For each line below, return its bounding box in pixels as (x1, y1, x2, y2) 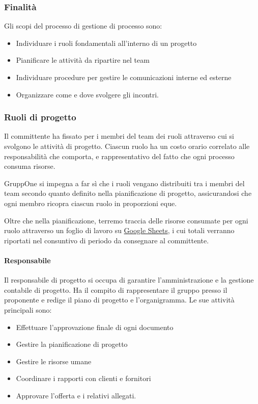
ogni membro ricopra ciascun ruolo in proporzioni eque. (4, 197, 177, 208)
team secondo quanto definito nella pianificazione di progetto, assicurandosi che (4, 188, 252, 198)
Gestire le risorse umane (16, 356, 92, 366)
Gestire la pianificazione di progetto (16, 339, 128, 349)
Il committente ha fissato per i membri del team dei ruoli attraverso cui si (4, 131, 234, 141)
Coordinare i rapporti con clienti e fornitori (16, 373, 151, 384)
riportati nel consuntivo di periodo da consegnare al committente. (4, 235, 209, 245)
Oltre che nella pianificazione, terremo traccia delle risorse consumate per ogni (4, 215, 248, 225)
